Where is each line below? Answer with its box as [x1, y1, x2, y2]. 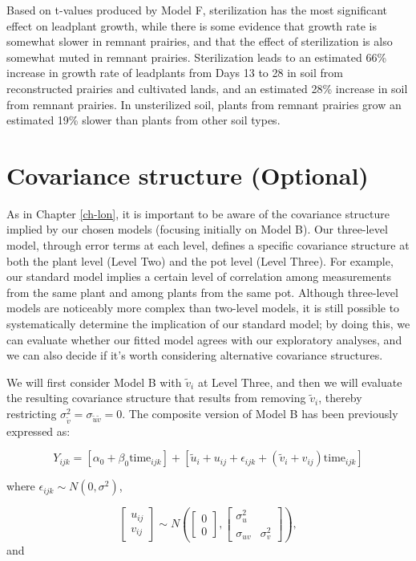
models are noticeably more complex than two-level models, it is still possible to [6, 299, 400, 316]
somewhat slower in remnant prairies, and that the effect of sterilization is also [6, 33, 393, 50]
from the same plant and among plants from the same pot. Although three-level [6, 283, 398, 300]
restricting [6, 405, 57, 421]
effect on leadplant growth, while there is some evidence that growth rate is [6, 17, 377, 34]
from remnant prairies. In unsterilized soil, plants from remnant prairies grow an [6, 96, 402, 112]
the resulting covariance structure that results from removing [6, 389, 306, 406]
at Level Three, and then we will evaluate [197, 373, 402, 390]
